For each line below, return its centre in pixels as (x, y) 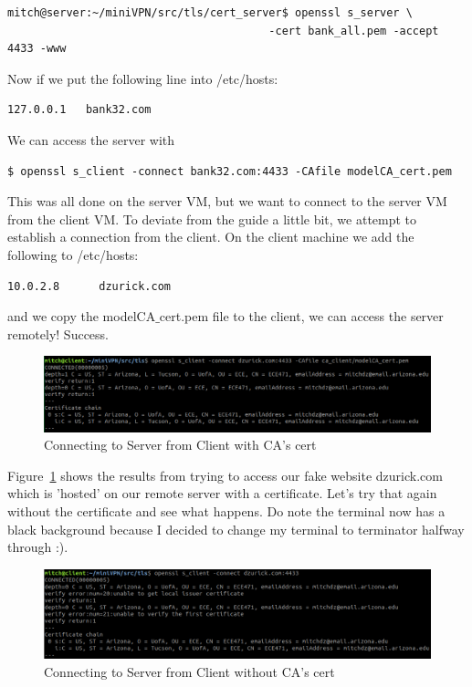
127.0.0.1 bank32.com (79, 110)
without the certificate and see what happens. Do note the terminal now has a (226, 510)
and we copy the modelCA (82, 316)
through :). (38, 547)
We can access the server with (91, 139)
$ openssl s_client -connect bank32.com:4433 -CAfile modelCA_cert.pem (230, 171)
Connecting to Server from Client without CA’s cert (189, 671)
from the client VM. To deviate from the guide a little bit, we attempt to (212, 219)
